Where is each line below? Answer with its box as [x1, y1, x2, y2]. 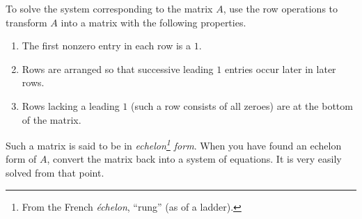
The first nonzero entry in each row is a [22, 38, 191, 53]
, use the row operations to [223, 1, 338, 15]
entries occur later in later [224, 61, 336, 76]
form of [6, 152, 37, 166]
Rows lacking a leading [22, 98, 120, 113]
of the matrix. [22, 112, 81, 127]
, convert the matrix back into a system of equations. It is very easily [47, 152, 342, 166]
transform [6, 15, 47, 29]
